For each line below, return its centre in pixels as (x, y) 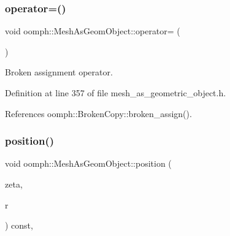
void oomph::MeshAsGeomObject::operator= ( (93, 31)
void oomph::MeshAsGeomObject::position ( (88, 163)
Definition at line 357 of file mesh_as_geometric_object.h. (116, 93)
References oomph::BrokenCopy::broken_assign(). (98, 113)
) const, (19, 225)
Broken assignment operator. (59, 72)
